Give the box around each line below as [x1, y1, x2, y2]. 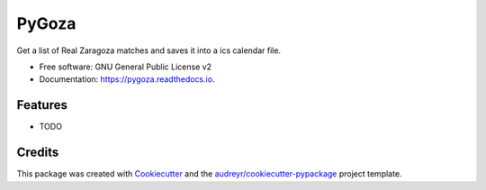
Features [16, 97, 67, 113]
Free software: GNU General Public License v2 [39, 61, 211, 72]
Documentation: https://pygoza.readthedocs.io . [39, 74, 215, 85]
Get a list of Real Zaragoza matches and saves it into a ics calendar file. [16, 45, 282, 56]
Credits [16, 145, 59, 160]
